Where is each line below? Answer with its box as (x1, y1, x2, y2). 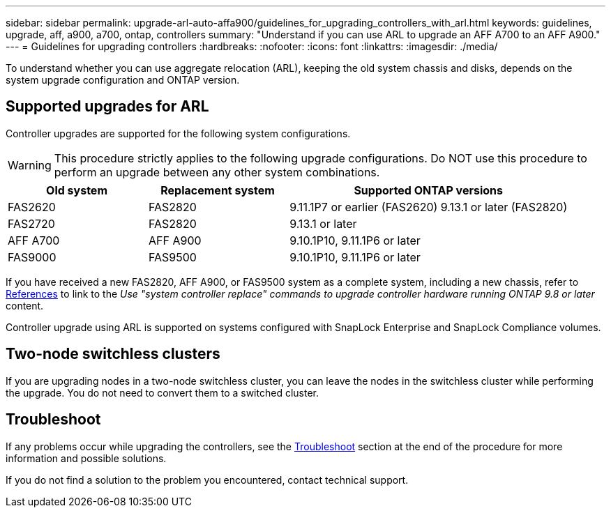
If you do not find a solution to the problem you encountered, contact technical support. (6, 473, 409, 486)
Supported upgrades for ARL (6, 98, 209, 116)
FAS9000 (8, 250, 56, 264)
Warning (8, 158, 52, 172)
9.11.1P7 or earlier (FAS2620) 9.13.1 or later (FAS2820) (289, 199, 568, 214)
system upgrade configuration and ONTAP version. (6, 74, 240, 86)
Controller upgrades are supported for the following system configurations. (6, 127, 351, 139)
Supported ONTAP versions (354, 183, 503, 197)
